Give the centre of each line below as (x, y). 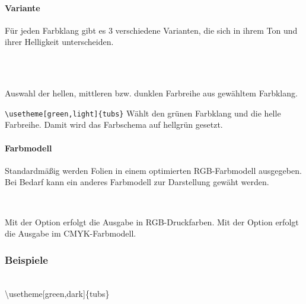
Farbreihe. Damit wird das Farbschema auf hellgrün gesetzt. (114, 124)
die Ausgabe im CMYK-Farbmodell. (71, 233)
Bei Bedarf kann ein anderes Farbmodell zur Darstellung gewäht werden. (137, 182)
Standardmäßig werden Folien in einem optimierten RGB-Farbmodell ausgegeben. (153, 170)
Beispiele (26, 259)
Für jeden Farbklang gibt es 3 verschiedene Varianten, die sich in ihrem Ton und (151, 30)
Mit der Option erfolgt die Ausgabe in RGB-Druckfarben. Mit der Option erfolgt (152, 221)
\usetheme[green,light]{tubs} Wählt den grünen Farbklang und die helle (143, 113)
